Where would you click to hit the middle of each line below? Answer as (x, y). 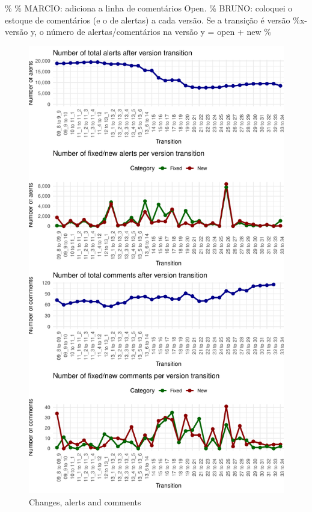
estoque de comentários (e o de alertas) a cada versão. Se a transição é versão (148, 20)
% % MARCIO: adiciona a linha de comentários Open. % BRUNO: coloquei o (149, 8)
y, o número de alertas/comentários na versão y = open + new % (151, 32)
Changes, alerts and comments (85, 501)
